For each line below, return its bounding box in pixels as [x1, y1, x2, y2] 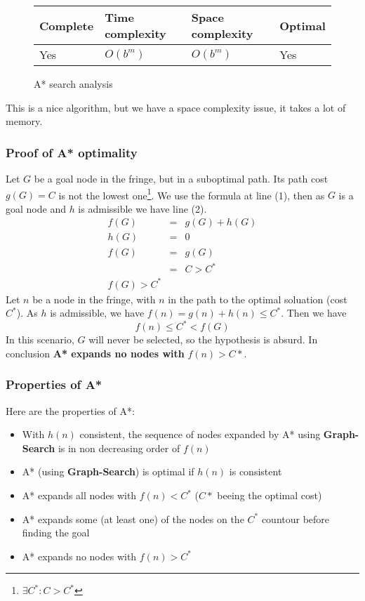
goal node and [6, 201, 66, 216]
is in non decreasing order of [58, 440, 180, 455]
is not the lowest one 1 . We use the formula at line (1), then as [58, 185, 325, 202]
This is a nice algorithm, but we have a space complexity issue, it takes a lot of [6, 100, 346, 114]
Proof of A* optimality [6, 143, 138, 161]
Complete [39, 17, 94, 34]
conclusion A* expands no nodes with [6, 345, 185, 360]
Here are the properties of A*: [6, 403, 135, 418]
